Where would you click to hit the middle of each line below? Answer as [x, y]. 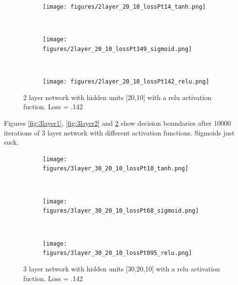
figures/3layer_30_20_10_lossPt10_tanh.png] [116, 169]
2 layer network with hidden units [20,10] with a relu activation [117, 97]
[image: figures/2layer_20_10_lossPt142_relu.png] [126, 82]
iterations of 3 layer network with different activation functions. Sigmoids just [119, 132]
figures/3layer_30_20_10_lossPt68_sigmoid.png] [121, 211]
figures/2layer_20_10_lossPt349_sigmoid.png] [117, 49]
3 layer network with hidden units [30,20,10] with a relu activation [122, 268]
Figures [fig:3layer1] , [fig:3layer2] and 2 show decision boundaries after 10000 [118, 123]
